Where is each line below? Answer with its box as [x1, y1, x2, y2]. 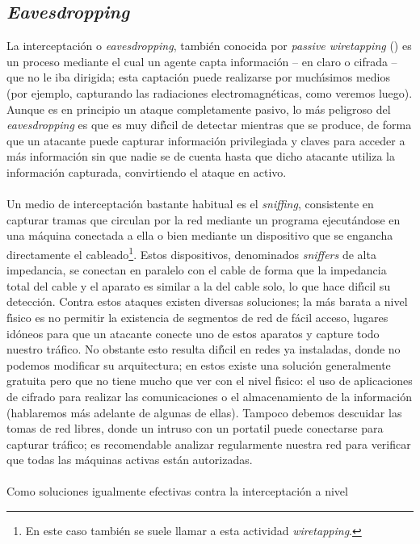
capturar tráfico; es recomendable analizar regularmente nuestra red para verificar [6, 435, 411, 452]
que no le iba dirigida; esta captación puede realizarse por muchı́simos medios [6, 69, 390, 86]
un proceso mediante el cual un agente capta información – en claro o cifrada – [6, 52, 397, 69]
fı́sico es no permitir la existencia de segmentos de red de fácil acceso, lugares [6, 308, 388, 325]
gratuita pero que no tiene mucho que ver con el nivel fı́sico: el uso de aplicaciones [6, 372, 413, 389]
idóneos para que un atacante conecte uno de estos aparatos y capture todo [6, 324, 380, 341]
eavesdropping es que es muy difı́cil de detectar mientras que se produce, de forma [6, 116, 412, 133]
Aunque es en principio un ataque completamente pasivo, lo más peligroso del [6, 100, 391, 117]
